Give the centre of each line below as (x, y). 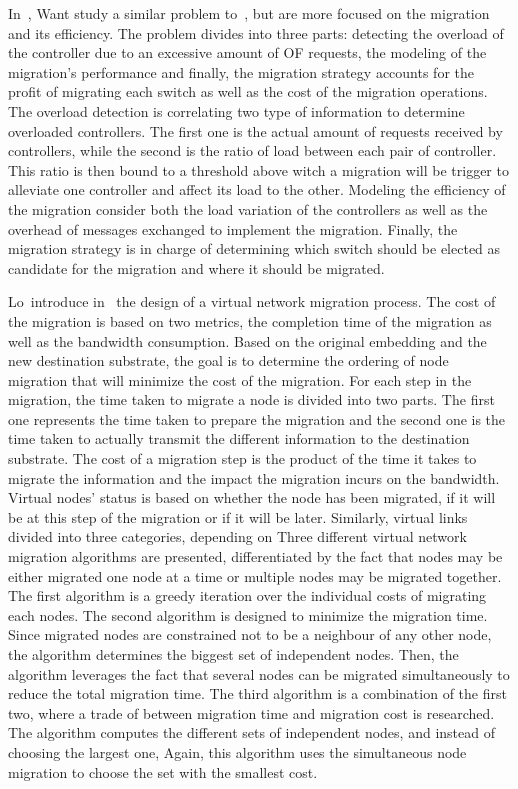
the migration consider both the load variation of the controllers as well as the (248, 208)
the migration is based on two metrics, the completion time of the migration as (250, 320)
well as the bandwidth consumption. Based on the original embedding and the (247, 340)
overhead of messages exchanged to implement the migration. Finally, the (233, 228)
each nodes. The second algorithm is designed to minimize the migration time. (248, 614)
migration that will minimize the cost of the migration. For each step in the (240, 379)
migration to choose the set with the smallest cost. (163, 771)
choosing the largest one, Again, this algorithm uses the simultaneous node (237, 751)
